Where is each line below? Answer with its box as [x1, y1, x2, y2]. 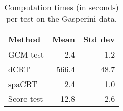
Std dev [83, 33, 115, 45]
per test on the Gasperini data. [6, 13, 117, 24]
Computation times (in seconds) [4, 1, 119, 13]
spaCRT [8, 78, 37, 90]
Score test [8, 93, 43, 104]
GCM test [8, 48, 44, 60]
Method [8, 33, 41, 45]
